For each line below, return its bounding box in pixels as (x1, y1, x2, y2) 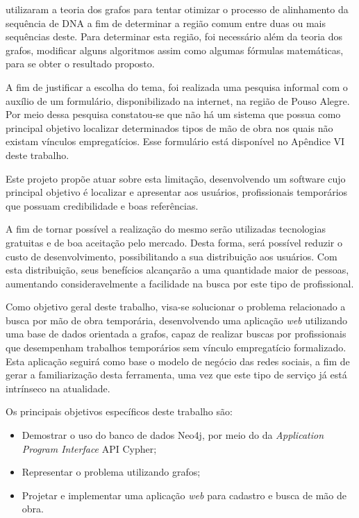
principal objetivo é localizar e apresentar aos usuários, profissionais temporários (6, 185, 348, 199)
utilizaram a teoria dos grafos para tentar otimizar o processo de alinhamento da (6, 2, 349, 16)
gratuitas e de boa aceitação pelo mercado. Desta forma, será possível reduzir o (6, 235, 342, 249)
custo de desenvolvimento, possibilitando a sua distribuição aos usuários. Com (6, 249, 337, 263)
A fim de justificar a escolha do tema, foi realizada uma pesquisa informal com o (6, 79, 348, 94)
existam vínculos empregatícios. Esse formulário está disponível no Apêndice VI (6, 134, 345, 149)
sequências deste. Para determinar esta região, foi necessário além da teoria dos (6, 29, 343, 44)
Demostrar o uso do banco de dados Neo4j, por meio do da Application (22, 428, 324, 442)
